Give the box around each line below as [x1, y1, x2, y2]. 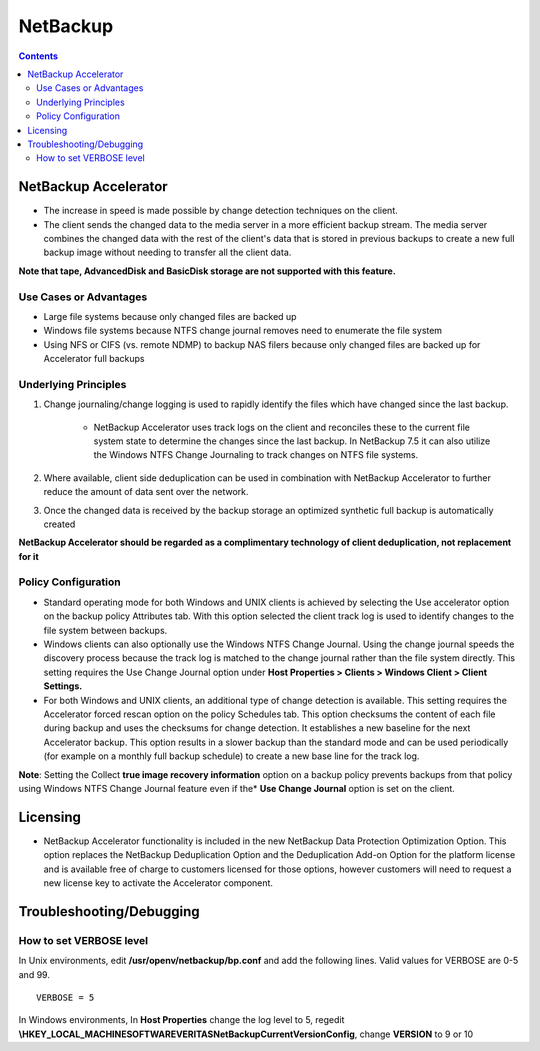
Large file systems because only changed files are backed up [43, 310, 297, 322]
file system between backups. [43, 624, 168, 636]
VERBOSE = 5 [36, 991, 95, 1003]
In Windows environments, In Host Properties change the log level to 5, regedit [18, 1014, 345, 1026]
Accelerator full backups [43, 353, 145, 365]
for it [18, 550, 39, 562]
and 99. [18, 968, 50, 980]
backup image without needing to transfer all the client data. [43, 246, 292, 259]
